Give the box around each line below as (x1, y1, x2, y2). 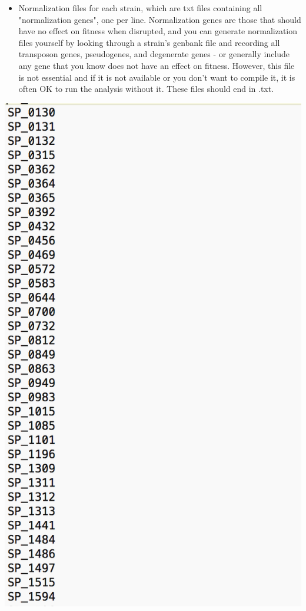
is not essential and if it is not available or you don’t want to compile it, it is (18, 71, 295, 83)
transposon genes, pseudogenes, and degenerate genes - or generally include (18, 48, 290, 60)
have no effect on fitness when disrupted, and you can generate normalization (18, 25, 298, 37)
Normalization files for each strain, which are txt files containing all (18, 2, 262, 14)
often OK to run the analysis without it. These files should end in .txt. (18, 82, 274, 95)
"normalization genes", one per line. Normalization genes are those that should (18, 13, 301, 25)
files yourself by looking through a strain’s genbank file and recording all (18, 36, 280, 48)
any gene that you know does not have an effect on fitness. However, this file (18, 59, 295, 71)
